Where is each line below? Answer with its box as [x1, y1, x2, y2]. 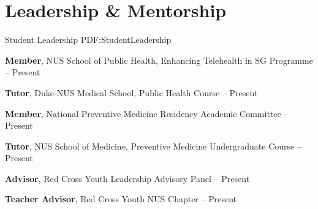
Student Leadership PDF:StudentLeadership [5, 33, 172, 46]
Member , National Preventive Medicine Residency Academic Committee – [5, 107, 289, 120]
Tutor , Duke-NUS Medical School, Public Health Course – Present [5, 86, 258, 99]
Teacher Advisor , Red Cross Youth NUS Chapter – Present [5, 192, 237, 205]
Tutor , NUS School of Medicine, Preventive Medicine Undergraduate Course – [5, 139, 301, 152]
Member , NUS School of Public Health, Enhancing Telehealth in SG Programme [5, 53, 313, 66]
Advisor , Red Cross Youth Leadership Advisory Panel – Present [5, 172, 249, 184]
